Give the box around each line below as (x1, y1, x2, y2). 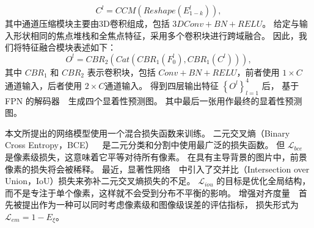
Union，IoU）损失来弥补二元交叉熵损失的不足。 (5, 174, 195, 187)
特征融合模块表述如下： (21, 41, 116, 54)
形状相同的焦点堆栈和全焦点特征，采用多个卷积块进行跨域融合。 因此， (13, 29, 299, 41)
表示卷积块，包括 (87, 65, 156, 78)
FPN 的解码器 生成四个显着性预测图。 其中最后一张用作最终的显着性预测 (5, 94, 302, 107)
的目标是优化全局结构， (216, 174, 311, 187)
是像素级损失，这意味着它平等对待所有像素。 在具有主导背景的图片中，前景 (5, 151, 307, 163)
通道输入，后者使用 (5, 79, 82, 91)
